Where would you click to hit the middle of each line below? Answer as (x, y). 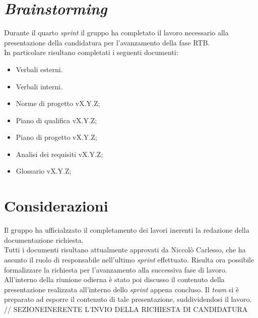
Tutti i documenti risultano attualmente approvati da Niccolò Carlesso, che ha (125, 250)
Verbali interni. (39, 86)
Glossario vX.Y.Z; (44, 171)
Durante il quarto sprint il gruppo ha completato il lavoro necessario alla (116, 33)
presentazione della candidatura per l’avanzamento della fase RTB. (107, 42)
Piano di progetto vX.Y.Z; (56, 137)
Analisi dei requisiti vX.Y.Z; (59, 154)
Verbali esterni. (39, 69)
